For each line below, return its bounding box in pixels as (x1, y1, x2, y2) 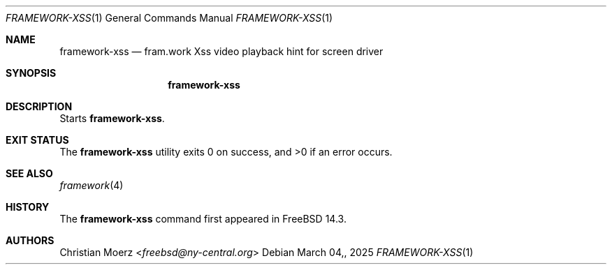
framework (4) (59, 179, 124, 191)
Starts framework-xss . (59, 112, 165, 124)
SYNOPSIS (6, 67, 57, 79)
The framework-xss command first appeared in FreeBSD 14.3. (59, 213, 347, 225)
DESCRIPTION (6, 100, 73, 112)
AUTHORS (6, 234, 54, 246)
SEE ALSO (6, 167, 53, 179)
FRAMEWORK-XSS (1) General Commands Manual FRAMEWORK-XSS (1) (6, 12, 333, 24)
